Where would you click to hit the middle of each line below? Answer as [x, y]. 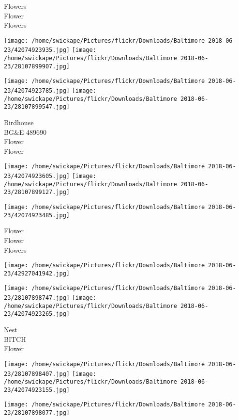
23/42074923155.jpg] [37, 390]
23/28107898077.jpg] [37, 413]
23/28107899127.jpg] [37, 192]
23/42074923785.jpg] [37, 91]
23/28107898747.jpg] [37, 298]
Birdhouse [19, 122]
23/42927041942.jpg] [37, 273]
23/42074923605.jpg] [37, 176]
